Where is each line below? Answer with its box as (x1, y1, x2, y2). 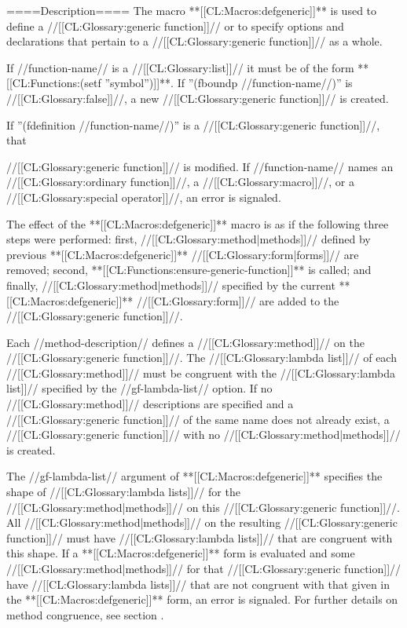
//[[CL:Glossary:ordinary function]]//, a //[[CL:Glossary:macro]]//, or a (6, 173, 354, 190)
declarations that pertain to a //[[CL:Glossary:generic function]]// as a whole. (6, 33, 383, 49)
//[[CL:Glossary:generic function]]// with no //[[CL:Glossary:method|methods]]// (6, 426, 401, 443)
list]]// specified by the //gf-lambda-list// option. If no (6, 380, 273, 396)
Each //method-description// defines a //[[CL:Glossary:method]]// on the (6, 334, 365, 350)
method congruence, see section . (6, 606, 164, 623)
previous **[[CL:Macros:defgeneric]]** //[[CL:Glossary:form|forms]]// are (6, 246, 359, 262)
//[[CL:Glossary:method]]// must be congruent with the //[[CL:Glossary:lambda (6, 364, 396, 381)
